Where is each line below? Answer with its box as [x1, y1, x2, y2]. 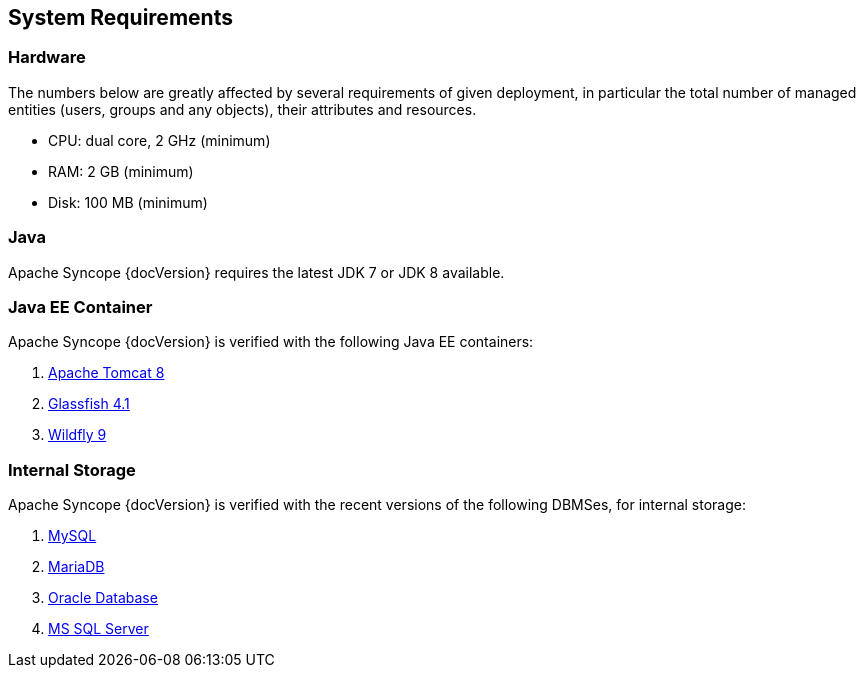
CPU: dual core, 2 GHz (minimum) [48, 131, 271, 149]
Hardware [8, 47, 86, 68]
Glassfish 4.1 [48, 395, 130, 413]
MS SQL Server [48, 620, 149, 638]
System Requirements [8, 5, 233, 30]
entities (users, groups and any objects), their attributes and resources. [8, 100, 477, 118]
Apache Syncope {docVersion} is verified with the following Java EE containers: [8, 333, 534, 351]
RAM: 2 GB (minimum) [48, 162, 194, 180]
